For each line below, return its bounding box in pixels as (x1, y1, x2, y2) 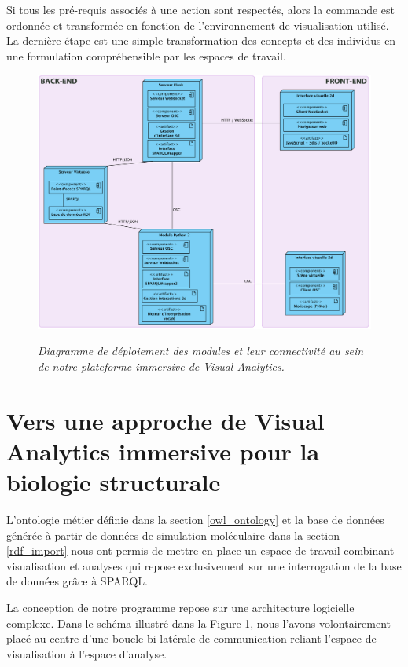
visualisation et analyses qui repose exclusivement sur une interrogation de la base (6, 557, 402, 574)
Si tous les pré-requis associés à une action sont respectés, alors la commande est (6, 2, 395, 17)
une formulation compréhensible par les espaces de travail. (6, 47, 286, 64)
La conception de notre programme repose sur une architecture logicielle (6, 599, 355, 615)
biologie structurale (6, 466, 221, 498)
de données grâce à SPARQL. (6, 573, 148, 589)
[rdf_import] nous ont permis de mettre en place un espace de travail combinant (6, 542, 395, 559)
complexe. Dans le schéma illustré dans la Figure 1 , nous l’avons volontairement (6, 614, 391, 631)
